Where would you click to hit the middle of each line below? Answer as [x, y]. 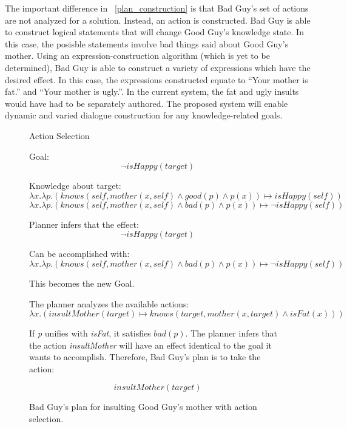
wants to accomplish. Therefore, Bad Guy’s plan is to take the [145, 357]
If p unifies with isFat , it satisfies [90, 333]
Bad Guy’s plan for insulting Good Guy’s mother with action [143, 407]
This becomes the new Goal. [82, 283]
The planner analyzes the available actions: [109, 303]
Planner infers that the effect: [84, 224]
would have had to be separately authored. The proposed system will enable [147, 103]
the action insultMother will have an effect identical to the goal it [150, 345]
